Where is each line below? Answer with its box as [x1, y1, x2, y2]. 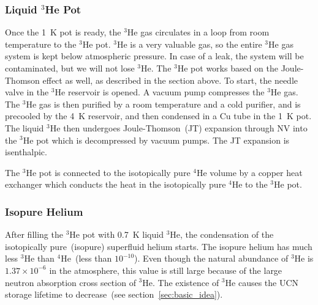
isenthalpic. [5, 145, 47, 158]
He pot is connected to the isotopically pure [26, 166, 191, 178]
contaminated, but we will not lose [5, 62, 135, 74]
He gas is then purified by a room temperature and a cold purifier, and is [26, 97, 301, 110]
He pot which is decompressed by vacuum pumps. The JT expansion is [23, 133, 290, 146]
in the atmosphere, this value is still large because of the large [49, 263, 282, 276]
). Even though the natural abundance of [134, 252, 289, 265]
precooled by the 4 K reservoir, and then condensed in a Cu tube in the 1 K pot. [5, 109, 312, 122]
